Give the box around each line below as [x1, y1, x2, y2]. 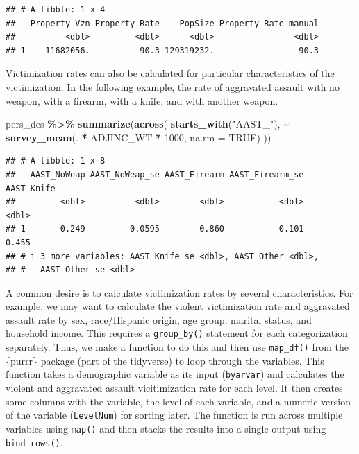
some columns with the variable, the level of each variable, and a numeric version [6, 394, 351, 408]
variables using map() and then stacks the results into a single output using [6, 421, 326, 435]
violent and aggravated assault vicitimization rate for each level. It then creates [6, 381, 343, 395]
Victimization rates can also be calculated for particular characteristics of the [6, 66, 335, 80]
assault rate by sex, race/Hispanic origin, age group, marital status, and [6, 312, 312, 326]
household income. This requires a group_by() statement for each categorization [6, 326, 348, 340]
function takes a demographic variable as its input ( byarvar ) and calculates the [6, 367, 344, 381]
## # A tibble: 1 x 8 [6, 156, 106, 166]
